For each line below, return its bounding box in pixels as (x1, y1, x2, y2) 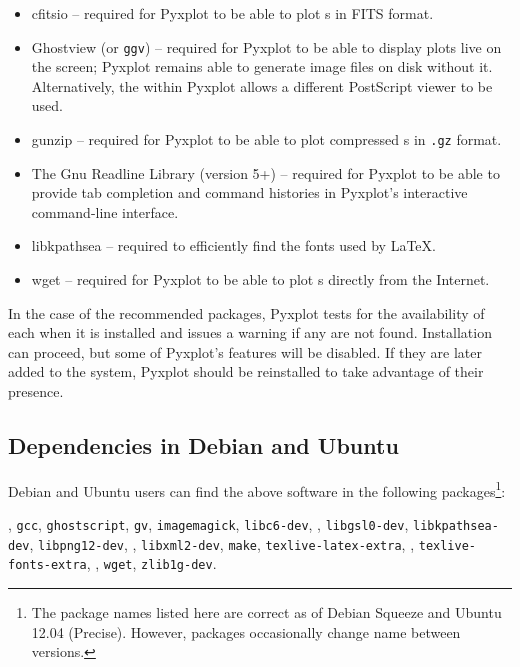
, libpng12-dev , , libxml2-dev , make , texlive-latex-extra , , (29, 533, 415, 554)
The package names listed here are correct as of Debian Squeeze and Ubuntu (31, 602, 502, 623)
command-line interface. (31, 201, 179, 222)
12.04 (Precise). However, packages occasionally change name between (31, 621, 461, 642)
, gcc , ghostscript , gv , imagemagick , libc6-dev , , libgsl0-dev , (8, 514, 409, 535)
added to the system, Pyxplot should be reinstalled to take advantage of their (8, 361, 484, 382)
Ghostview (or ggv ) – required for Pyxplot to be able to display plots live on (31, 36, 502, 57)
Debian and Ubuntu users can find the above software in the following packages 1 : (8, 477, 506, 501)
